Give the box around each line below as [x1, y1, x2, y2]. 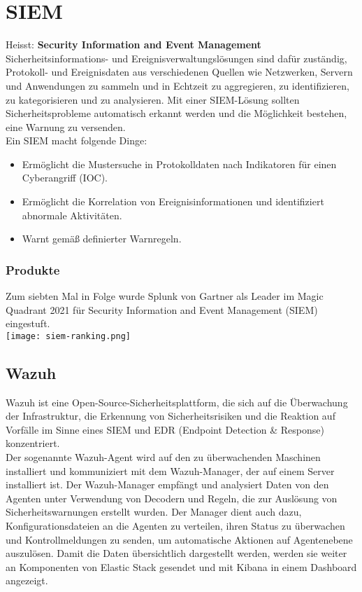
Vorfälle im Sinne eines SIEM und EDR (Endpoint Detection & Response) [6, 422, 324, 436]
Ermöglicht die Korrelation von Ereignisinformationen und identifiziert [22, 194, 324, 209]
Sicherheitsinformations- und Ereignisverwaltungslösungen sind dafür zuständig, [6, 50, 347, 65]
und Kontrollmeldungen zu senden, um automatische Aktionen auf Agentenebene [6, 532, 353, 546]
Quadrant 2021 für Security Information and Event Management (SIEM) [6, 302, 318, 317]
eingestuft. [6, 316, 50, 331]
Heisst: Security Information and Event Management [6, 37, 261, 52]
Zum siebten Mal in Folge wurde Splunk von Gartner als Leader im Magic [6, 289, 324, 303]
